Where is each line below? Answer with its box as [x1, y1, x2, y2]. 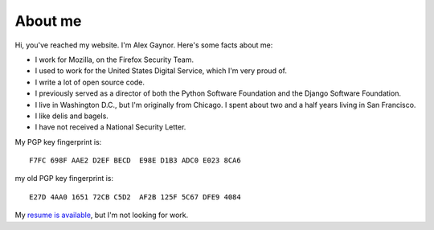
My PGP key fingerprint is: [14, 137, 102, 146]
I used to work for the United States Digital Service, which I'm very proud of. [35, 66, 287, 76]
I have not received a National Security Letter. [35, 122, 186, 132]
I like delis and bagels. [35, 111, 108, 121]
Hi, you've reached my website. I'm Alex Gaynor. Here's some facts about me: [14, 40, 273, 50]
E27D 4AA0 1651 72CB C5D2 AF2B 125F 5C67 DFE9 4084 [29, 192, 241, 201]
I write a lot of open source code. [35, 77, 145, 87]
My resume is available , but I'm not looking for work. [14, 210, 189, 220]
